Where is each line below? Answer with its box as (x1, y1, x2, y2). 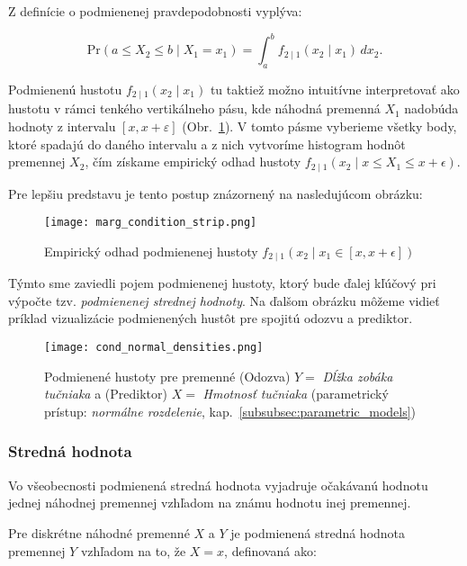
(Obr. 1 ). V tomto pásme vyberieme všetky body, (182, 116, 457, 135)
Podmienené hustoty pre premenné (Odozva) (44, 366, 291, 385)
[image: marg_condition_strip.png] (44, 216, 257, 229)
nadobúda (404, 99, 459, 118)
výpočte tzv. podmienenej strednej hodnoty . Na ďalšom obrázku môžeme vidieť (8, 291, 440, 310)
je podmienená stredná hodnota (230, 523, 406, 542)
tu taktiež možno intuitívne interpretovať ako (210, 79, 460, 98)
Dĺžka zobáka (322, 366, 393, 385)
